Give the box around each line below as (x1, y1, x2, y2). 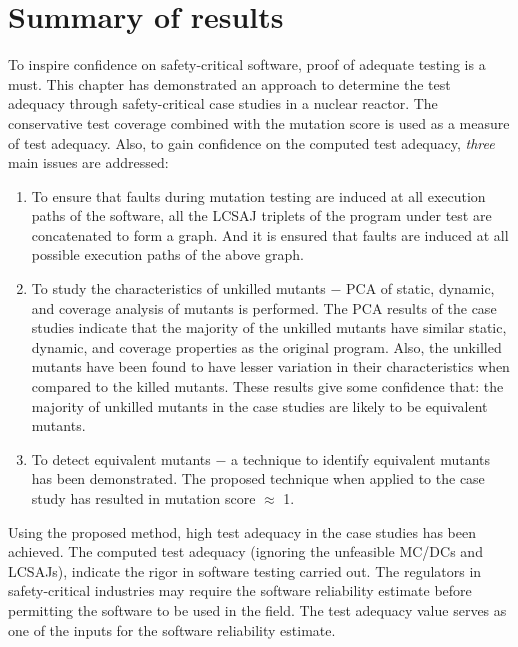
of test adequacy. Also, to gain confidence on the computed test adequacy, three (8, 132, 495, 153)
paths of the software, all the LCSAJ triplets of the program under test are (31, 205, 492, 226)
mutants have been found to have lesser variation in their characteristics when (31, 356, 510, 377)
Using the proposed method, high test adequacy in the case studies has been (8, 521, 477, 542)
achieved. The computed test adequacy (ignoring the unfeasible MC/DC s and (8, 541, 483, 562)
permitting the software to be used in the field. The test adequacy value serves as (8, 599, 507, 620)
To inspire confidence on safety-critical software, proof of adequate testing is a (8, 54, 486, 75)
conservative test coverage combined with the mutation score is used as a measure (8, 112, 510, 133)
